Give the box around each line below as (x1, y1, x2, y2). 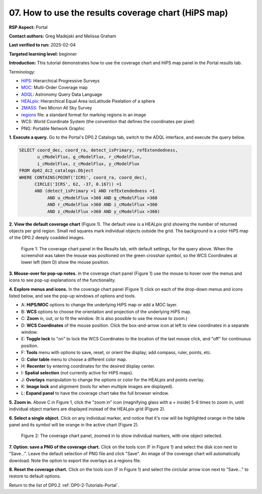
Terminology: (9, 69, 36, 75)
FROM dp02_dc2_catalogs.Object (19, 168, 94, 174)
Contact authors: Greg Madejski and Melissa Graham (9, 33, 116, 39)
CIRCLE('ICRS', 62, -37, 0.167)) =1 (34, 181, 122, 187)
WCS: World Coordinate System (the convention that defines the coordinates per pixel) (21, 119, 195, 124)
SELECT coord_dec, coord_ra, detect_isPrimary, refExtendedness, (19, 147, 178, 153)
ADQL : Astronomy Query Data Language (21, 91, 102, 97)
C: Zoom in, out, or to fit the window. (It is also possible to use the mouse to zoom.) (21, 316, 188, 321)
